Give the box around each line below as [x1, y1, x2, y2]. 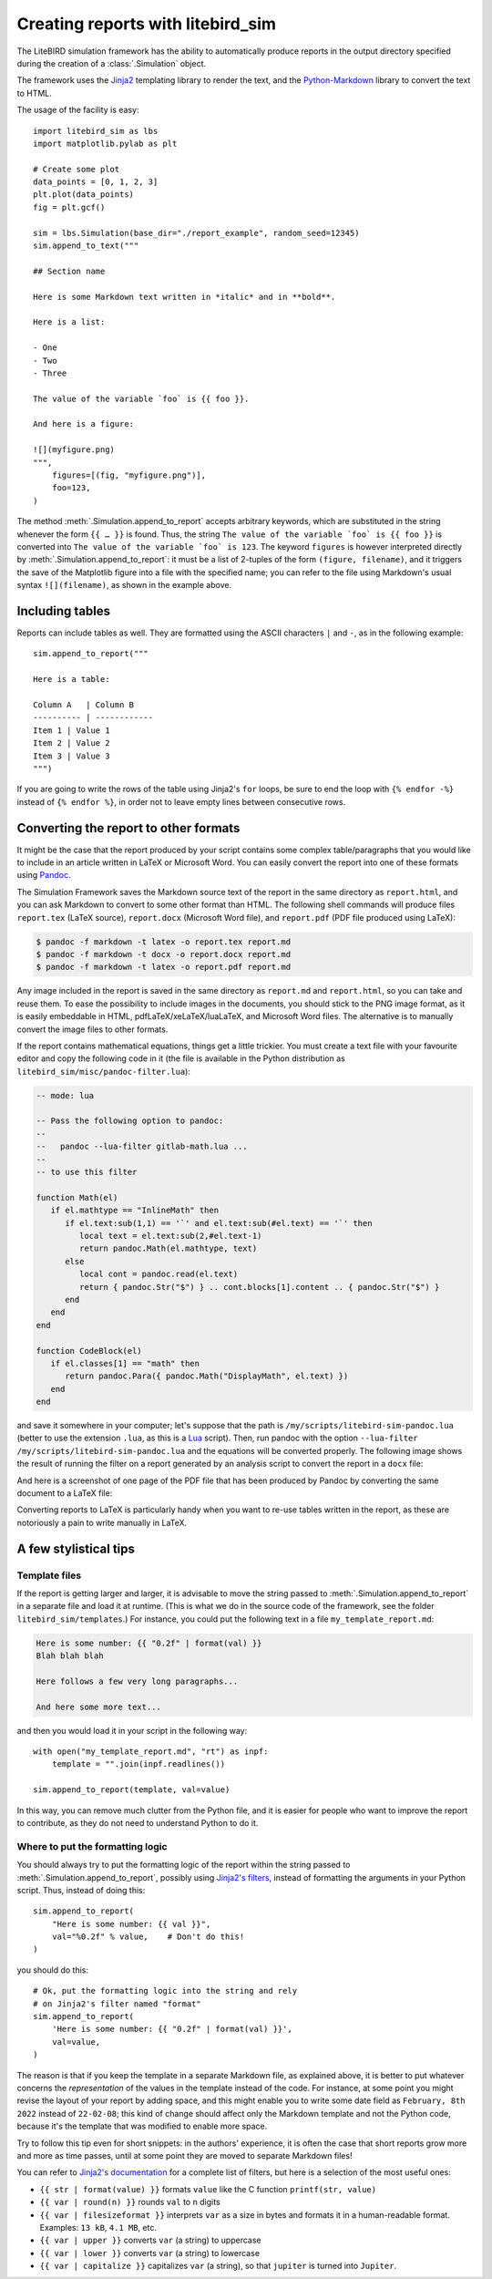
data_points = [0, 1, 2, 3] [33, 177, 159, 187]
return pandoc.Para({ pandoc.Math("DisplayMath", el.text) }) [65, 1371, 349, 1381]
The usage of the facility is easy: [16, 105, 139, 116]
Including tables [16, 603, 111, 619]
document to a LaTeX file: [16, 1488, 113, 1499]
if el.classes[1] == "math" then [50, 1358, 200, 1368]
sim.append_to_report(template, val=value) [33, 1785, 231, 1795]
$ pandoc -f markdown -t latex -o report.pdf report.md [36, 962, 292, 973]
